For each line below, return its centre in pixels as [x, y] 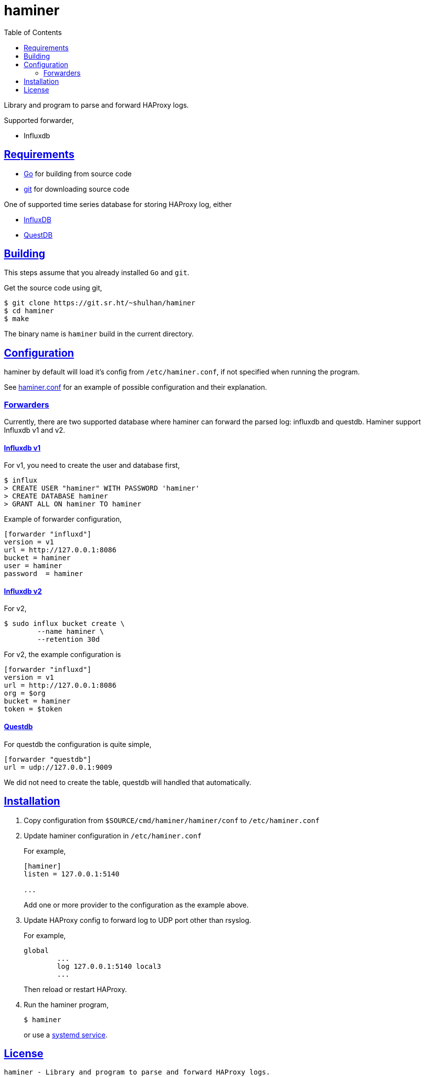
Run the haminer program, [66, 1004]
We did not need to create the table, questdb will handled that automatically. [128, 782]
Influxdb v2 [23, 591]
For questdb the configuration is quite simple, [78, 744]
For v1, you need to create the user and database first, [92, 465]
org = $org [25, 693]
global [36, 950]
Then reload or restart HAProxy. [75, 989]
